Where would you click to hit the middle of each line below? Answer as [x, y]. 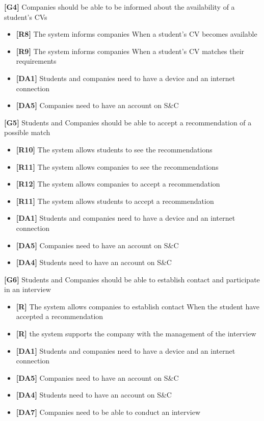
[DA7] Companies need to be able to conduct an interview [108, 412]
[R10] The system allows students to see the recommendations [114, 149]
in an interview [28, 289]
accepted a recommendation [60, 316]
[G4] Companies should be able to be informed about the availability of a [120, 7]
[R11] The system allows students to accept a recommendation [115, 201]
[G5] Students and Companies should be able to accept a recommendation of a [128, 122]
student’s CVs [26, 17]
